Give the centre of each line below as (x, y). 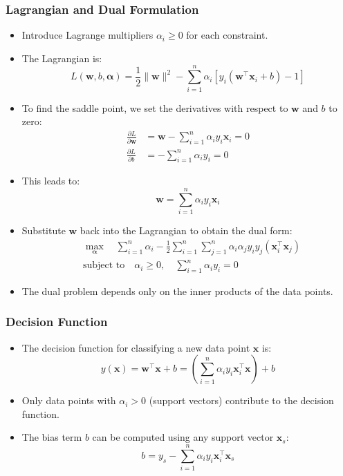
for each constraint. (227, 35)
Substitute (44, 230)
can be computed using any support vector (183, 437)
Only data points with (69, 400)
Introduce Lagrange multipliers (87, 35)
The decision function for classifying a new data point (136, 347)
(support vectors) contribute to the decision (241, 400)
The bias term (52, 437)
